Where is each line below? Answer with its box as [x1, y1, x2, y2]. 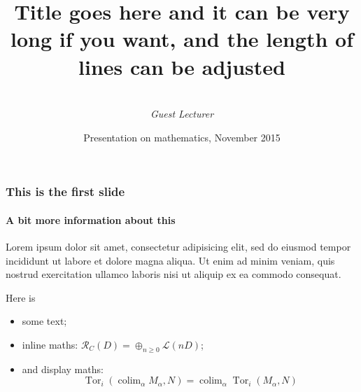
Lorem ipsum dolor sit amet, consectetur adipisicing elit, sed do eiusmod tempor [6, 239, 351, 253]
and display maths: [22, 361, 104, 376]
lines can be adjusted [78, 52, 285, 80]
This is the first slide [6, 183, 125, 200]
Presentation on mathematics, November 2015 [83, 129, 281, 144]
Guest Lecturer [150, 106, 214, 121]
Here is [6, 290, 36, 304]
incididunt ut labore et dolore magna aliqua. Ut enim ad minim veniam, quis [6, 253, 335, 267]
